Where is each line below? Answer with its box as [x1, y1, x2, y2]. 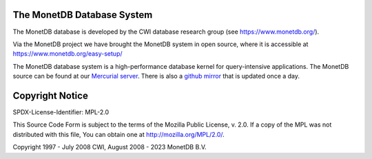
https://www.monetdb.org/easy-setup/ [12, 50, 123, 58]
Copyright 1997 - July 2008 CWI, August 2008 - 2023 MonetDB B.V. [12, 143, 207, 151]
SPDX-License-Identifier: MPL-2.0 [12, 107, 110, 116]
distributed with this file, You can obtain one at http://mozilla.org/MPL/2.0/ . [12, 130, 225, 138]
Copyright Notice [12, 89, 89, 101]
